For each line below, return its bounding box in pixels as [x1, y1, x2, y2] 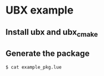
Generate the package [5, 48, 90, 59]
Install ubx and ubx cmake [5, 27, 99, 38]
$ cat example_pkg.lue [5, 64, 62, 70]
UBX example [5, 4, 74, 17]
